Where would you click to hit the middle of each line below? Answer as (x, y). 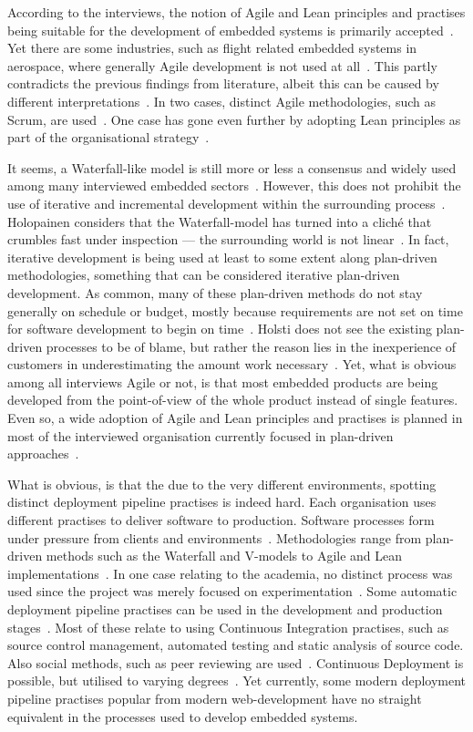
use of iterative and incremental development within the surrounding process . (226, 203)
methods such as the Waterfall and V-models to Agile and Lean (224, 556)
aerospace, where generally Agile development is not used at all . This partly (222, 65)
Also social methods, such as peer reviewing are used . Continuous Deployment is (236, 662)
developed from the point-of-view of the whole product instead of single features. (233, 400)
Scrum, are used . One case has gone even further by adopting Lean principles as (234, 119)
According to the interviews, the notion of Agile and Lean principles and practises (236, 12)
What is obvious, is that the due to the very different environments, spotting (222, 484)
